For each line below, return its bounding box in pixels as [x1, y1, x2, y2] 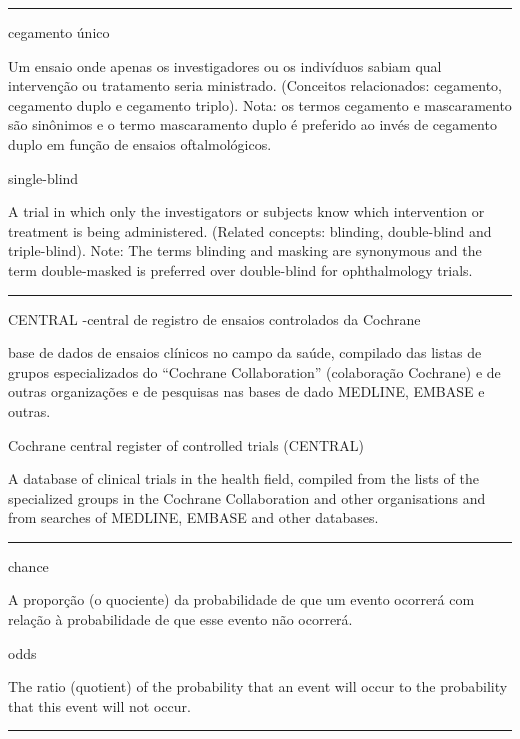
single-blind [8, 167, 79, 188]
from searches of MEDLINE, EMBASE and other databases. [8, 507, 379, 528]
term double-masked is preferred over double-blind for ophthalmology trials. [8, 259, 473, 280]
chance [8, 555, 49, 576]
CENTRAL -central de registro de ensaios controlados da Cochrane [8, 308, 421, 329]
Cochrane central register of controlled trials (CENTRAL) [8, 434, 365, 455]
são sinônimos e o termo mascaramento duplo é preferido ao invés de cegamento [8, 114, 497, 135]
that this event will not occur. [8, 695, 191, 716]
